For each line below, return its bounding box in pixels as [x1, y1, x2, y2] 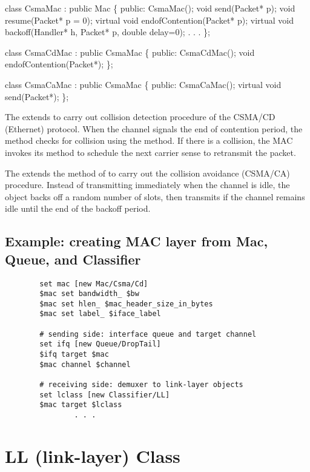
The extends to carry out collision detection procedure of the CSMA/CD [5, 110, 275, 123]
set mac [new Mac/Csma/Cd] [39, 279, 148, 288]
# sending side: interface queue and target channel [39, 329, 257, 339]
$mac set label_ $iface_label [39, 309, 161, 319]
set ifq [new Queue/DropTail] [39, 340, 161, 349]
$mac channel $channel [39, 360, 131, 369]
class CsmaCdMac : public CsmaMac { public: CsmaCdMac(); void [5, 46, 255, 58]
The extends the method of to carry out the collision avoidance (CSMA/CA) [5, 166, 290, 179]
